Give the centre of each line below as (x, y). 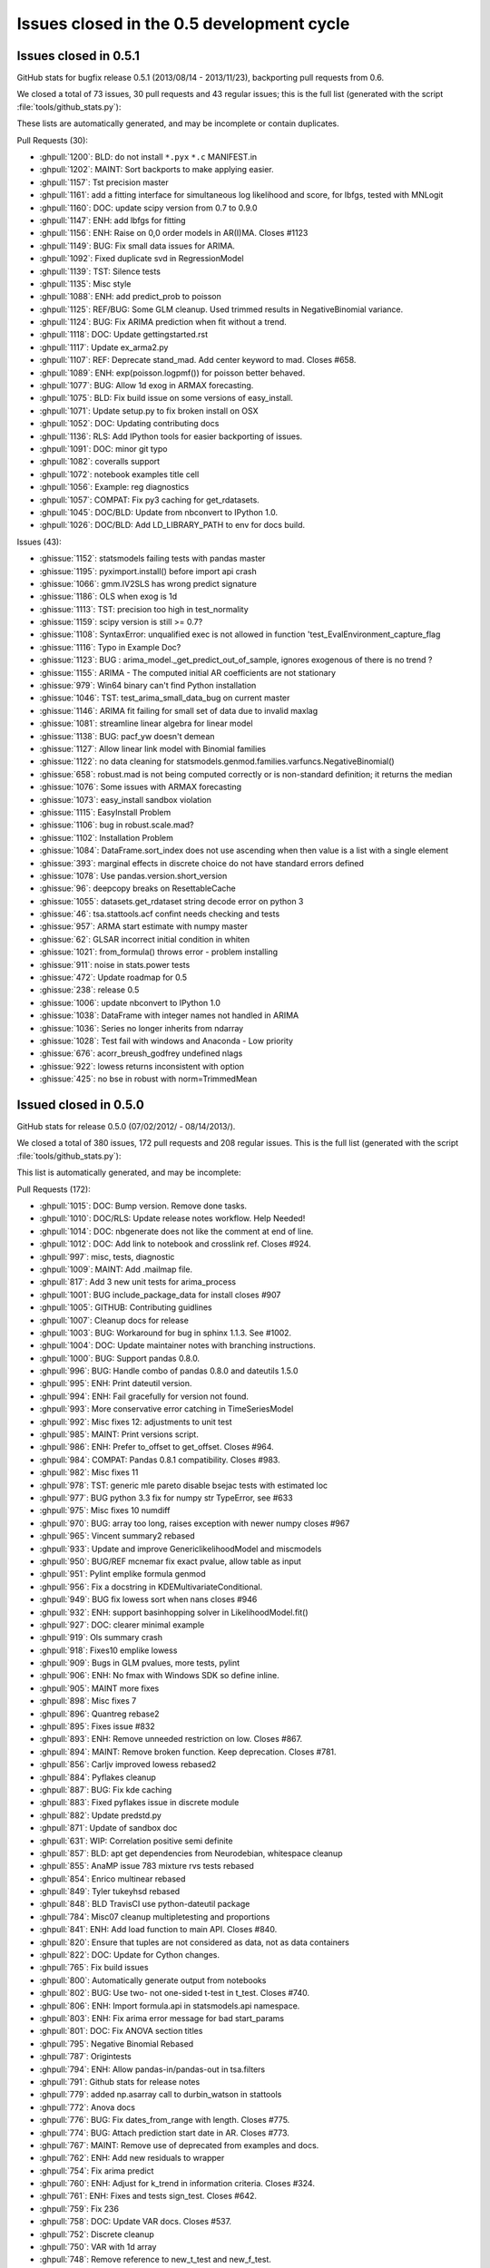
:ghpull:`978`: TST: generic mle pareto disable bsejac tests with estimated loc (184, 1485)
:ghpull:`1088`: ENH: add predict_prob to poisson (130, 297)
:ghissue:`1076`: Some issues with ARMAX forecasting (141, 787)
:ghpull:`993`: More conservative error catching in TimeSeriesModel (167, 1409)
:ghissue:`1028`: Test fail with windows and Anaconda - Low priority (167, 1041)
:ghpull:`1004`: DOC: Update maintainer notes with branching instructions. (178, 1345)
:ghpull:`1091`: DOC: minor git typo (103, 449)
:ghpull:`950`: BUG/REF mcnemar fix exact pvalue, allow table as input (170, 1561)
